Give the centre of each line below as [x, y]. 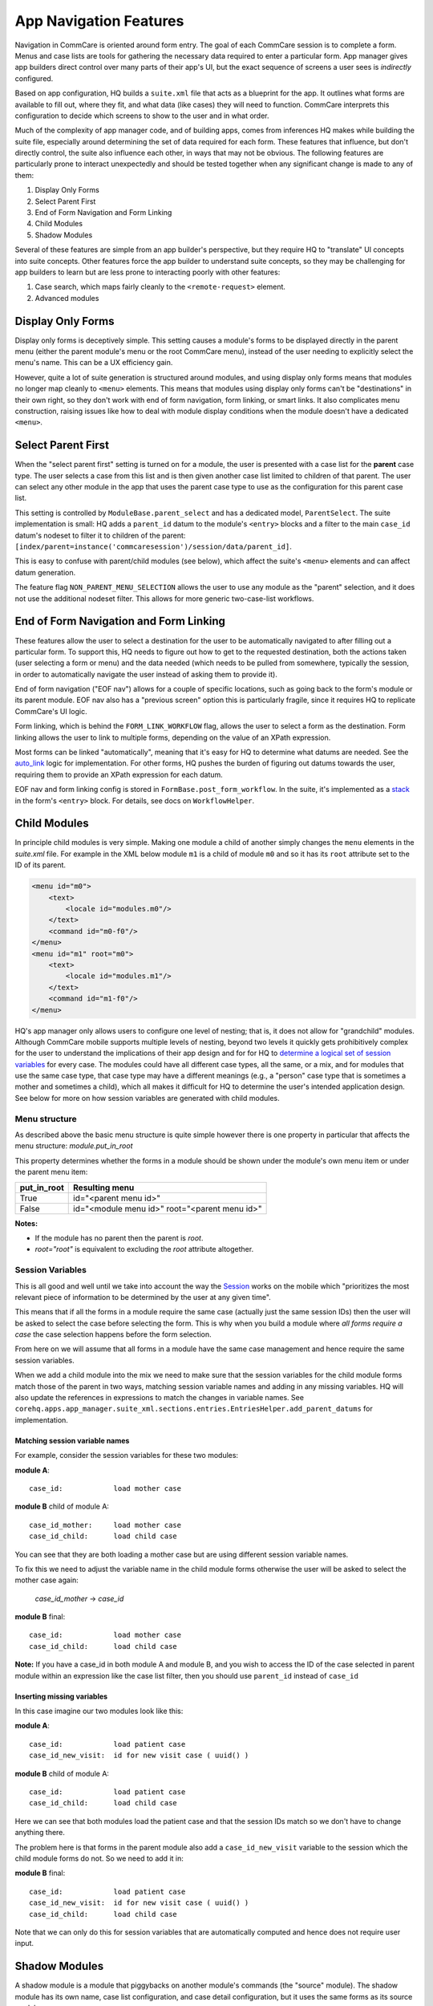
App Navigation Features [99, 21]
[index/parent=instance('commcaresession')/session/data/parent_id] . [153, 546]
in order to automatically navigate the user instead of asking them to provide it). [146, 674]
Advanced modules [67, 298]
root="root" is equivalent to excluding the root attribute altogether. [144, 1249]
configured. [34, 78]
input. [24, 1943]
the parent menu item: [51, 1172]
